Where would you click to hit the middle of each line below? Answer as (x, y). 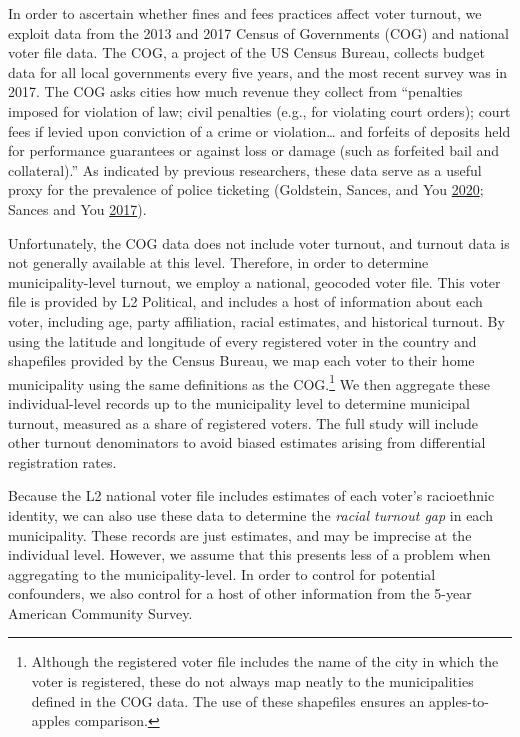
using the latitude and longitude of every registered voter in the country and (242, 340)
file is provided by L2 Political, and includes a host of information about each (245, 301)
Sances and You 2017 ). (77, 208)
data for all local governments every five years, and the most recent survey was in (258, 71)
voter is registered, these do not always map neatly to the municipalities (252, 681)
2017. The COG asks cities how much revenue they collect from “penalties (235, 91)
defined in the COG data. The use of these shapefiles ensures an (228, 700)
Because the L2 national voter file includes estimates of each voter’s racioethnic (251, 495)
